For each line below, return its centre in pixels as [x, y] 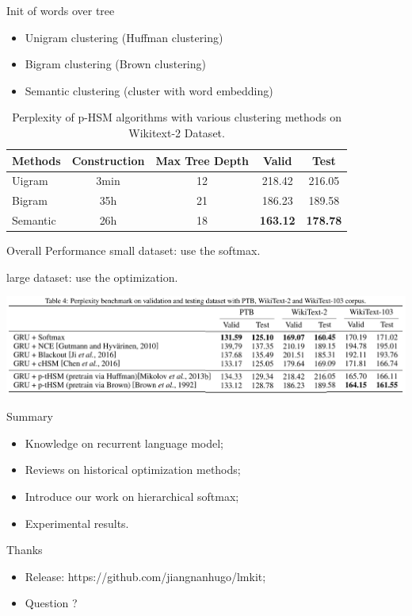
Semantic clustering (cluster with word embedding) [149, 90]
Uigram [30, 181]
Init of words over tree [61, 10]
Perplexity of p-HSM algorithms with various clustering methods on [177, 117]
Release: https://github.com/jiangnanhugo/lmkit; [145, 576]
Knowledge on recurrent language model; [124, 443]
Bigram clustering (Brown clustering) [115, 64]
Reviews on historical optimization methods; [133, 470]
